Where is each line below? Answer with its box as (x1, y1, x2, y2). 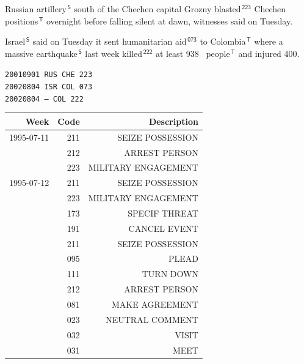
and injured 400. (238, 46, 300, 59)
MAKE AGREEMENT (112, 297, 198, 310)
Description (148, 114, 198, 127)
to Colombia (200, 35, 246, 48)
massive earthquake (5, 46, 78, 59)
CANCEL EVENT (128, 221, 198, 234)
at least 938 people (155, 46, 230, 59)
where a (254, 35, 283, 48)
